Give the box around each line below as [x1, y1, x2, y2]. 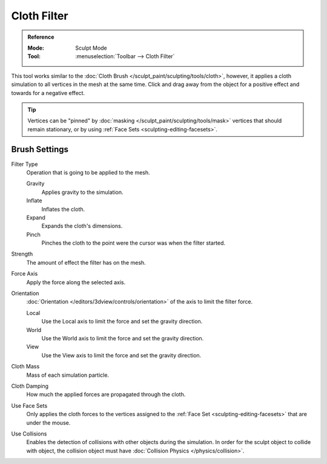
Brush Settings [11, 144, 69, 154]
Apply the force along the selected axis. [26, 279, 126, 286]
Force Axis [11, 270, 38, 277]
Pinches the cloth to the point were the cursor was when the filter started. [41, 239, 226, 247]
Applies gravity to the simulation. [41, 188, 124, 196]
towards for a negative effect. [11, 89, 85, 96]
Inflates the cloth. [41, 205, 85, 213]
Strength [11, 250, 33, 257]
